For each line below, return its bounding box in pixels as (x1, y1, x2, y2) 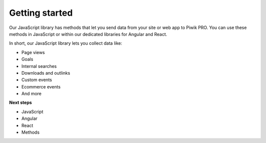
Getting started (9, 7, 73, 18)
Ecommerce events (21, 84, 61, 89)
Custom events (21, 77, 52, 83)
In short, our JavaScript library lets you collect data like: (9, 40, 123, 46)
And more (21, 91, 42, 97)
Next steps (9, 100, 32, 106)
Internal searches (21, 63, 57, 69)
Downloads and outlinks (21, 70, 70, 76)
